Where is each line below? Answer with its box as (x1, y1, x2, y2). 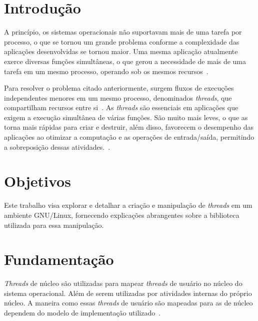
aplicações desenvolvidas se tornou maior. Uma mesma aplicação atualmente (4, 46, 238, 57)
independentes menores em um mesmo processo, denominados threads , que (4, 92, 232, 103)
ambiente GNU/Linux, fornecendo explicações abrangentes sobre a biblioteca (4, 209, 239, 220)
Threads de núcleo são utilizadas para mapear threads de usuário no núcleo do (4, 278, 242, 288)
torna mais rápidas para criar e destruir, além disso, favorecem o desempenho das (4, 122, 253, 132)
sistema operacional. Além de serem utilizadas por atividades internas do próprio (4, 287, 252, 298)
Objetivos (4, 171, 71, 191)
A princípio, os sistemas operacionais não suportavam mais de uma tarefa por (4, 27, 242, 37)
